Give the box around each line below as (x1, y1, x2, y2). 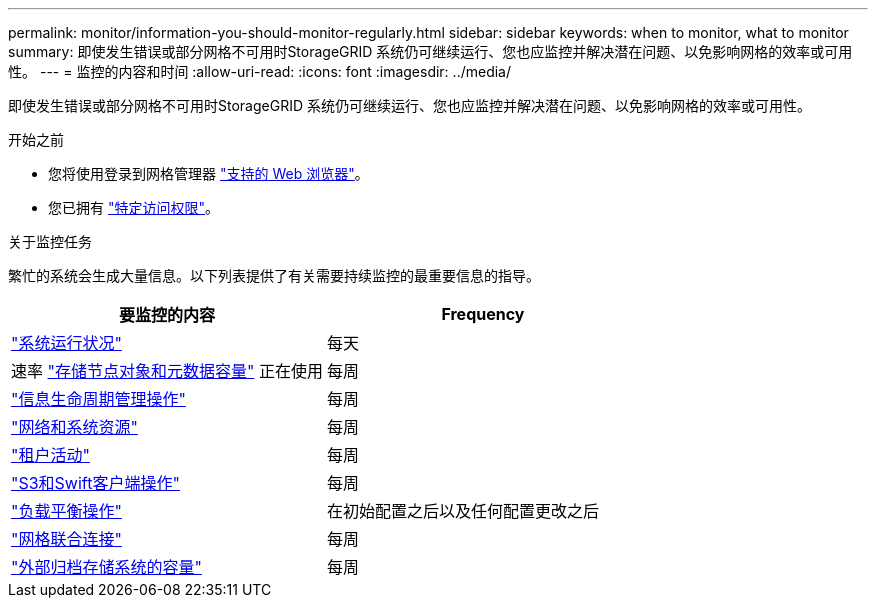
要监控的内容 (118, 305, 215, 325)
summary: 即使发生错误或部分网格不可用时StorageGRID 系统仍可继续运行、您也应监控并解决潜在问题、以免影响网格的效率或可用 (8, 43, 853, 60)
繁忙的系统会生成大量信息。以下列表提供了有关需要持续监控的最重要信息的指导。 (8, 267, 540, 284)
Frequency (441, 304, 525, 324)
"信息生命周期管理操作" (11, 389, 186, 409)
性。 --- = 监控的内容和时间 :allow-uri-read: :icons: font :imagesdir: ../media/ (8, 63, 512, 80)
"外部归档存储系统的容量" (11, 557, 202, 577)
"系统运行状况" (11, 333, 122, 353)
